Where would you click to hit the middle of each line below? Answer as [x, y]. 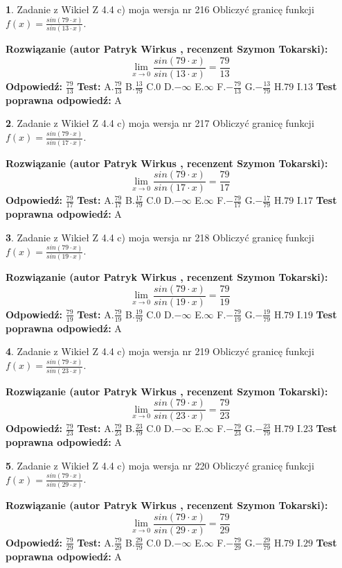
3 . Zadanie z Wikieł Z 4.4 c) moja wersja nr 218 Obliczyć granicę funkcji [160, 237]
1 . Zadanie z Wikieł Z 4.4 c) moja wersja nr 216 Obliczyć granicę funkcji [160, 9]
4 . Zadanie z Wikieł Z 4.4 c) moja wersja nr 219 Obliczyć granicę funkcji [160, 351]
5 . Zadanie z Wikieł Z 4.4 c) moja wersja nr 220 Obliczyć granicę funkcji [160, 465]
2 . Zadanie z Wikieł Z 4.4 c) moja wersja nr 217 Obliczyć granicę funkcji [160, 123]
